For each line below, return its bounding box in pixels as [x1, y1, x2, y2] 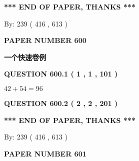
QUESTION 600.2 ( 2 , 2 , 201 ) [4, 97, 118, 108]
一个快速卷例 [4, 51, 46, 62]
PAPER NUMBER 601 [4, 148, 86, 158]
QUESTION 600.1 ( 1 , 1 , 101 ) [4, 68, 118, 79]
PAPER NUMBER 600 [4, 35, 86, 45]
